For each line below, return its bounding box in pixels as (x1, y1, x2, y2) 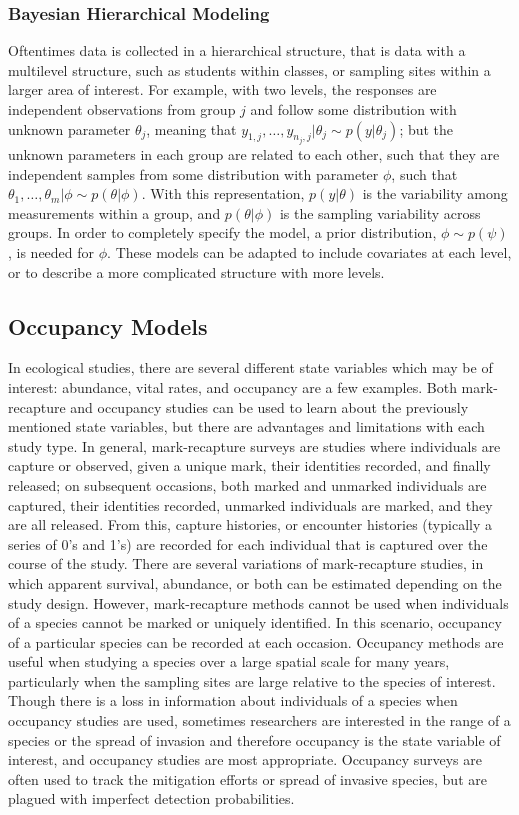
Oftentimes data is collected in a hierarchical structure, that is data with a (8, 40, 466, 61)
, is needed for (8, 242, 95, 262)
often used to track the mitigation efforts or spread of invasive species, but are (8, 768, 487, 789)
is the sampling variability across (279, 202, 481, 223)
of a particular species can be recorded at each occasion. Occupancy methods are (8, 631, 504, 652)
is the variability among (362, 183, 508, 204)
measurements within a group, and (8, 202, 221, 223)
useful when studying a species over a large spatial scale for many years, (8, 651, 450, 672)
